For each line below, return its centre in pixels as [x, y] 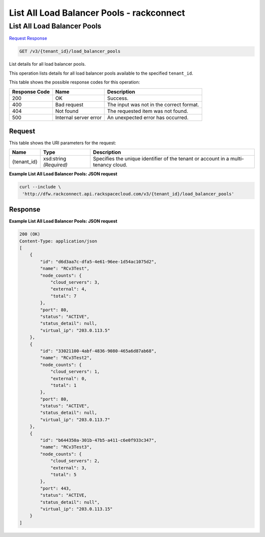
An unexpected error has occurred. [148, 117]
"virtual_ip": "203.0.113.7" [75, 419]
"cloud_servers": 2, [75, 461]
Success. [118, 98]
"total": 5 [64, 474]
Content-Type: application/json [58, 241]
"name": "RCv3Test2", [66, 358]
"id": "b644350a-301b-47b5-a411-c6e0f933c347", [98, 440]
